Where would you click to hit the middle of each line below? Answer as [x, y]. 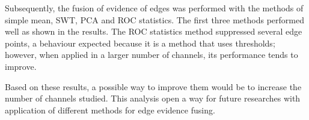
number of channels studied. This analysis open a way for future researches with [153, 98]
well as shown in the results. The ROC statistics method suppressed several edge [154, 31]
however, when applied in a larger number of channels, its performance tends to [151, 55]
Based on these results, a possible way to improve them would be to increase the [153, 86]
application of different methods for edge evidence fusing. [110, 110]
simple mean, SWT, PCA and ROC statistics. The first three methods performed [154, 19]
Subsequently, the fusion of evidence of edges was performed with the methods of [154, 8]
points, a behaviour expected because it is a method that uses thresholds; [140, 43]
